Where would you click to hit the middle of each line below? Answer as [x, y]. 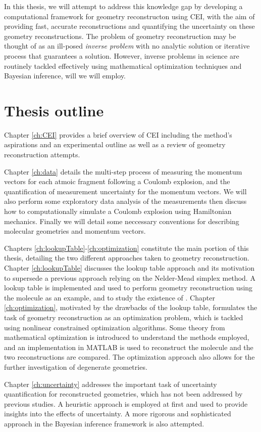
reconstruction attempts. [42, 155]
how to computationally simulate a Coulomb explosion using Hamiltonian [118, 211]
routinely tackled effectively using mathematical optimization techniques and [123, 66]
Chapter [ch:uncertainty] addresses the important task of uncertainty [111, 384]
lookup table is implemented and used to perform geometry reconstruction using [128, 288]
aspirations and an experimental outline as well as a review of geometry [115, 144]
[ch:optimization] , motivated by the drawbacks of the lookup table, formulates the [131, 307]
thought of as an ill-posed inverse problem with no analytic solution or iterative [127, 46]
